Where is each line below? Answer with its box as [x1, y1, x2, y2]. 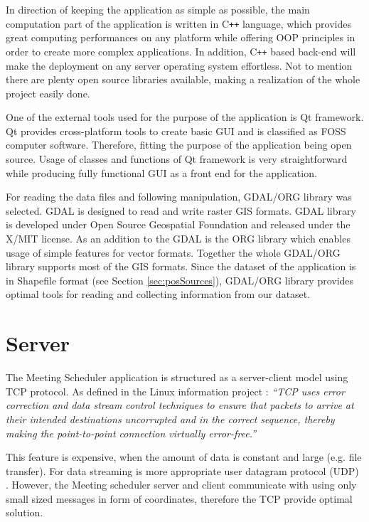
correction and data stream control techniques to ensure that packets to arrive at [6, 398, 354, 412]
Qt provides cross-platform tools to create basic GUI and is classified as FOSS [6, 123, 346, 138]
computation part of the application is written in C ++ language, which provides [6, 16, 351, 31]
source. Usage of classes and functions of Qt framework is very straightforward [6, 151, 348, 166]
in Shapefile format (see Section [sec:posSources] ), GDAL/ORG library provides [6, 272, 354, 287]
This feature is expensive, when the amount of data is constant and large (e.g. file [6, 449, 362, 464]
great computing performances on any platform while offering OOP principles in [6, 30, 355, 45]
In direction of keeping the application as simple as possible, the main [6, 2, 310, 16]
